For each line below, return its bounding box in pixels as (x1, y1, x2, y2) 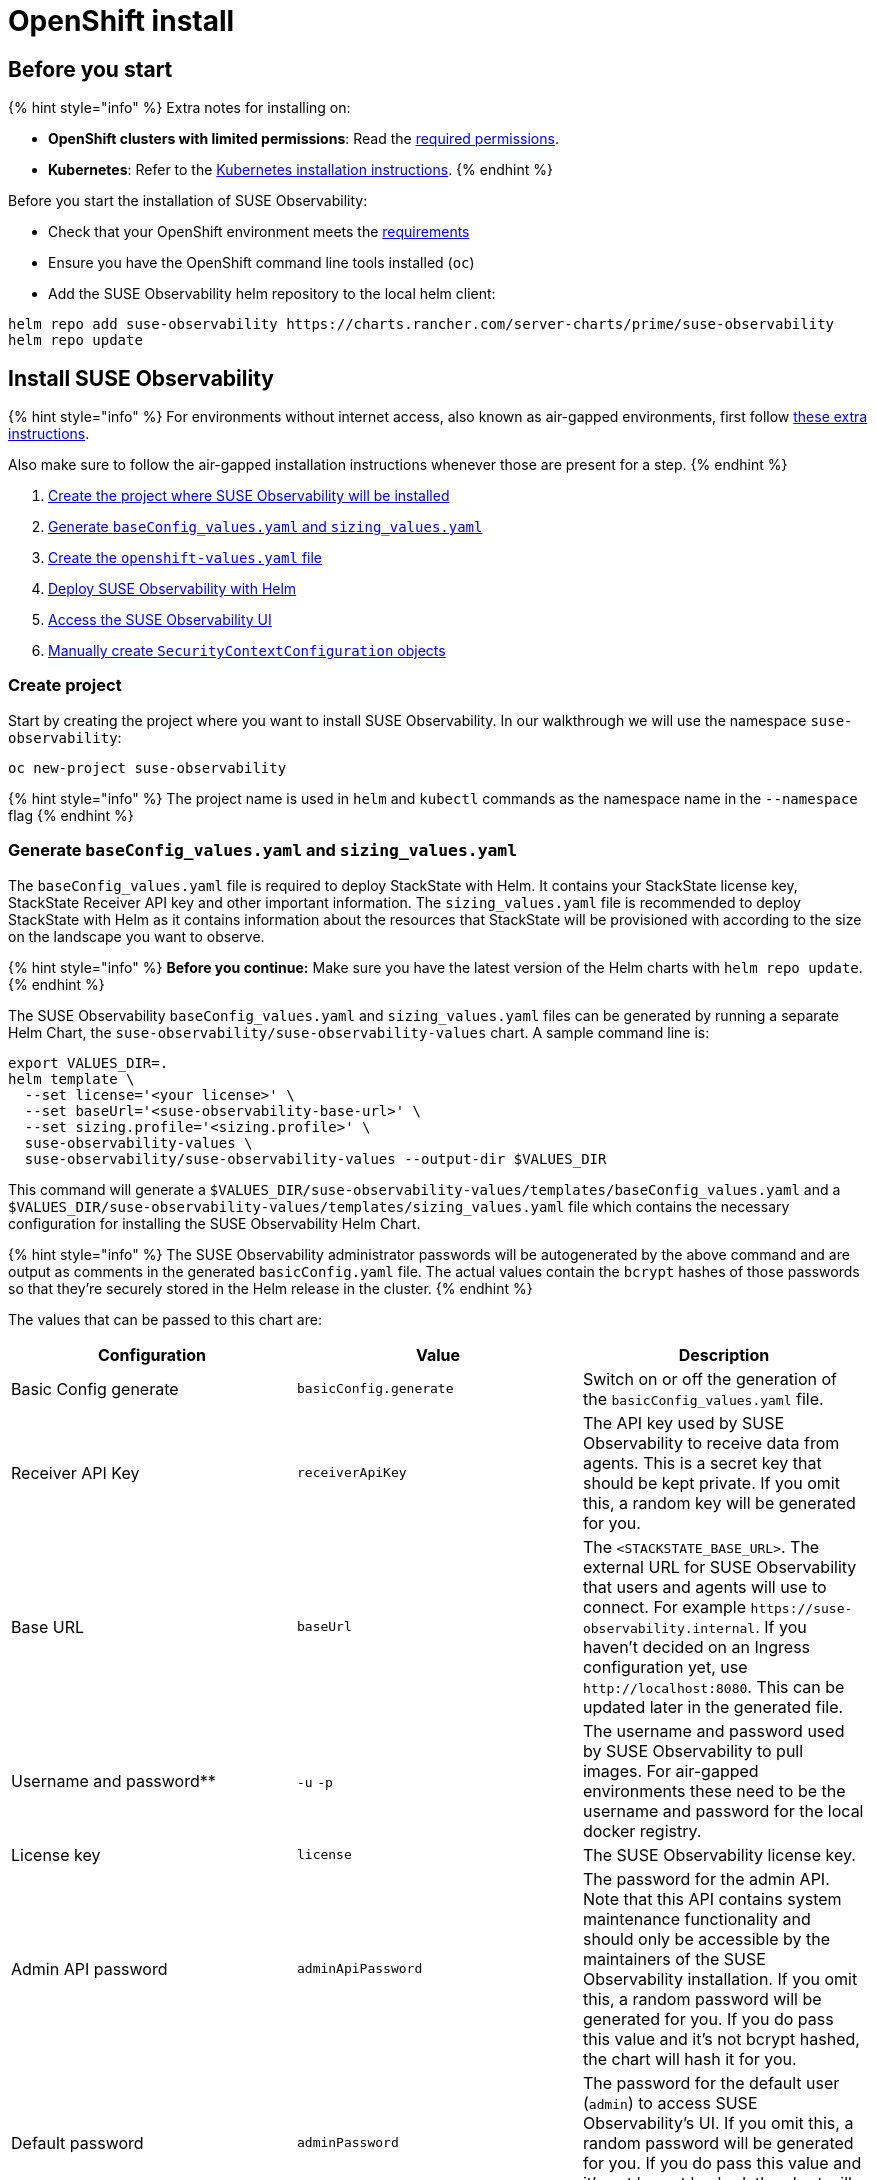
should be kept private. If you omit (582, 1472, 840, 1493)
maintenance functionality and (582, 1908, 811, 1929)
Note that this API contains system (582, 1888, 842, 1909)
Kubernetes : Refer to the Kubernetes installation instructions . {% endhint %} (48, 161, 553, 179)
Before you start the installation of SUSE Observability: (8, 192, 368, 210)
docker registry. (582, 1820, 702, 1841)
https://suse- (750, 1600, 853, 1616)
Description (678, 1344, 770, 1365)
